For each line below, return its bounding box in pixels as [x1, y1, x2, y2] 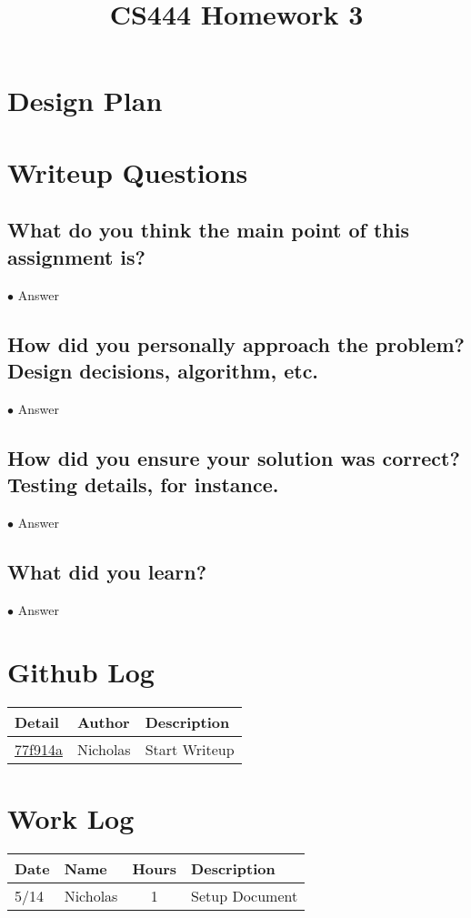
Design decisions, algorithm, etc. [7, 356, 319, 384]
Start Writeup [145, 739, 235, 761]
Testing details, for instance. [7, 470, 279, 499]
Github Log [7, 653, 155, 691]
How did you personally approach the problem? [7, 329, 465, 358]
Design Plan [7, 82, 163, 119]
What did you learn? [7, 557, 207, 585]
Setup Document [191, 884, 298, 906]
